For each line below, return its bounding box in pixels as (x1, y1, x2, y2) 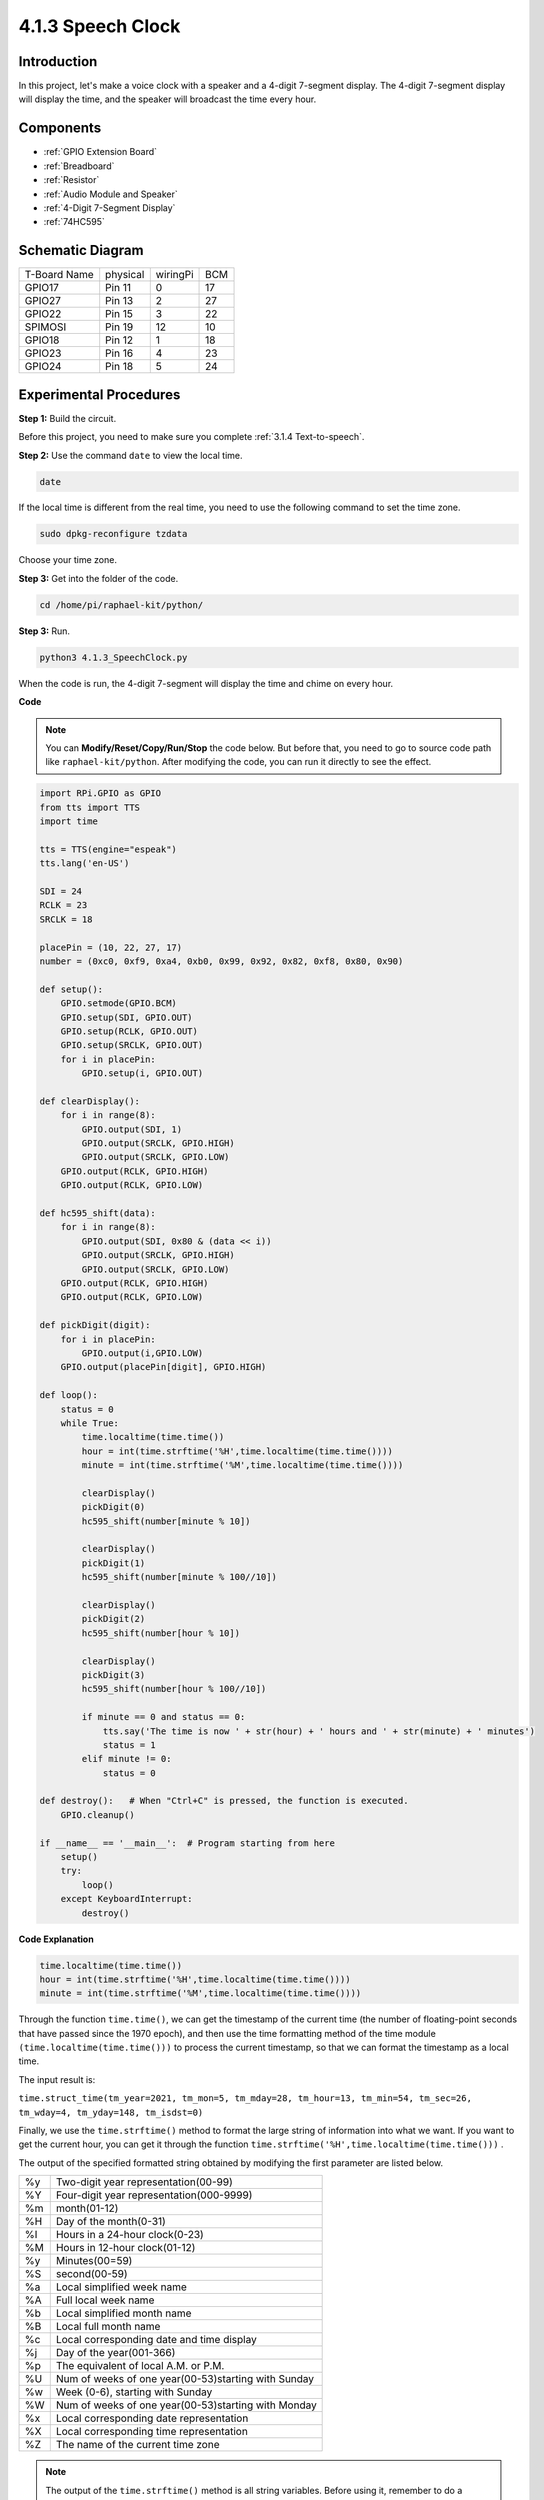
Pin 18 (105, 360, 134, 374)
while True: (60, 1417, 120, 1429)
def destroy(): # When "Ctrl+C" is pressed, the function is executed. (39, 1795, 409, 1807)
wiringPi (155, 268, 194, 282)
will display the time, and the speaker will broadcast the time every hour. (18, 93, 317, 105)
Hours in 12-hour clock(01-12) (55, 2241, 196, 2255)
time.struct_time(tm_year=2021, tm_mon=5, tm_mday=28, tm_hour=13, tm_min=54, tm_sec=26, (18, 2093, 472, 2104)
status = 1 (102, 1739, 157, 1750)
